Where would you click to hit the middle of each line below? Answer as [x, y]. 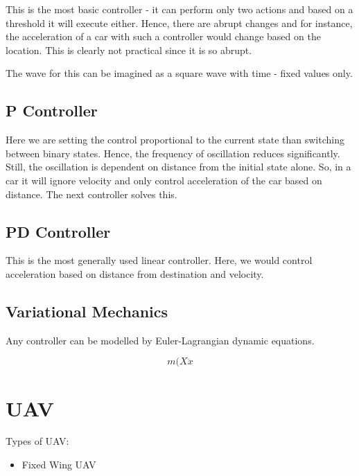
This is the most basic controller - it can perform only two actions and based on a [179, 9]
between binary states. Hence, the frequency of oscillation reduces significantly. [173, 153]
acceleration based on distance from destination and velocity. [135, 273]
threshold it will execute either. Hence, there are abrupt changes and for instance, [179, 23]
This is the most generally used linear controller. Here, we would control [159, 260]
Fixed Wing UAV [59, 465]
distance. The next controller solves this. [91, 194]
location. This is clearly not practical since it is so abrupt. [129, 50]
